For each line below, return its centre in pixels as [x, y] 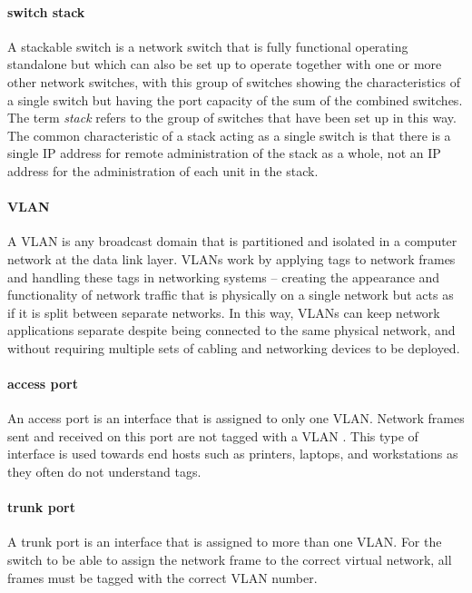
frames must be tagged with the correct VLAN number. [162, 577]
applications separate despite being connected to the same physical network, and [231, 330]
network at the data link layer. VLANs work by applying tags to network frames [231, 258]
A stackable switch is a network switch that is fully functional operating [208, 46]
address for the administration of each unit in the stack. [163, 170]
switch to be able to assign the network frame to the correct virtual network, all [230, 560]
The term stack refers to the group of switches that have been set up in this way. [232, 118]
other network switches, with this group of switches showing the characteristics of [234, 81]
